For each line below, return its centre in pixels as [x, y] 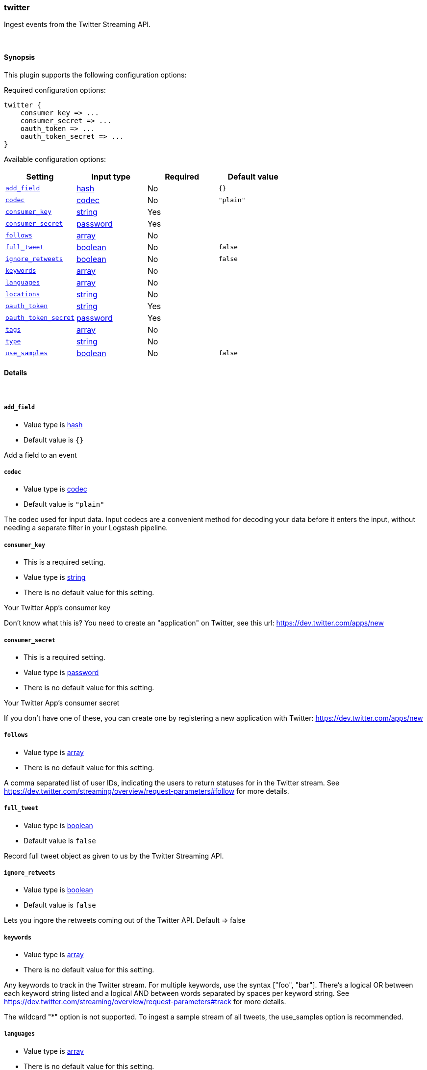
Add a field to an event [40, 455]
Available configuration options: [55, 159]
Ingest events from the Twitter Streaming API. [77, 25]
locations [23, 294]
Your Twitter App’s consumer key [57, 608]
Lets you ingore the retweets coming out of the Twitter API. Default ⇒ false [125, 920]
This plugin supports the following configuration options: [95, 75]
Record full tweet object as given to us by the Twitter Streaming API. [114, 856]
